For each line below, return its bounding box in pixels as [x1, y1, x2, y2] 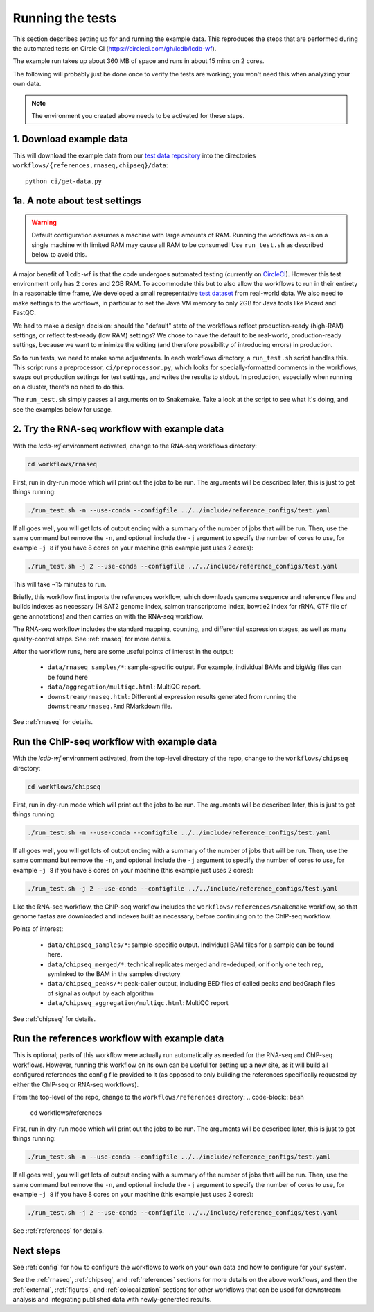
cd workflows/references [30, 1109, 103, 1117]
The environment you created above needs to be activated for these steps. [31, 111, 245, 119]
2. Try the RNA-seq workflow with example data [12, 423, 224, 435]
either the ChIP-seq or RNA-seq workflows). [12, 1080, 139, 1088]
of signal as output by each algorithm [47, 989, 154, 998]
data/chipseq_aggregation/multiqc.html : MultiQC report [47, 999, 229, 1007]
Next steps [12, 1245, 61, 1256]
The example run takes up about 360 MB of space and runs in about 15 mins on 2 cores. [12, 57, 265, 65]
